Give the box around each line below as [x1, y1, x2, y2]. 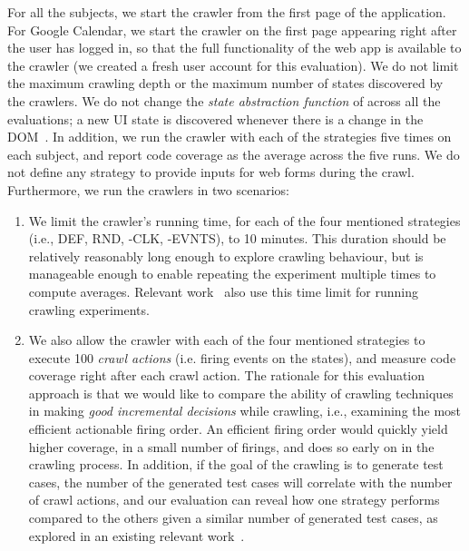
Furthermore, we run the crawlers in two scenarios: [7, 180, 290, 199]
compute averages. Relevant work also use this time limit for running [28, 281, 418, 300]
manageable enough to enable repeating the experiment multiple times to [28, 264, 436, 283]
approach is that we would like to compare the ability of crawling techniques [28, 383, 454, 402]
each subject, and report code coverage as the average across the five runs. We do [7, 144, 460, 163]
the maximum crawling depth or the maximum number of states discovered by [7, 74, 444, 93]
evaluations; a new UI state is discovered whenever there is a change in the [7, 109, 424, 128]
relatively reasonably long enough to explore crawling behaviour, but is [28, 246, 424, 265]
